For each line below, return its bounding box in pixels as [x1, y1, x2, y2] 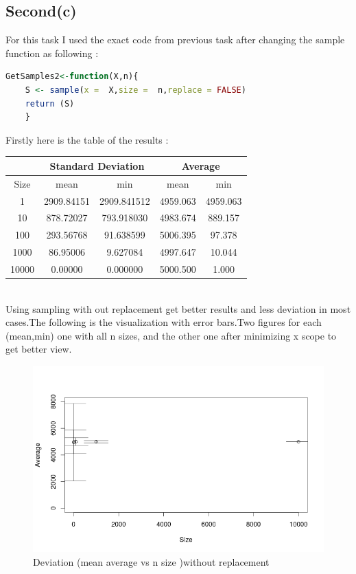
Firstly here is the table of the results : [5, 132, 169, 146]
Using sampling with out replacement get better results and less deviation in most [5, 301, 351, 316]
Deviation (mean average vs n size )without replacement [33, 555, 270, 569]
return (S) [25, 98, 75, 109]
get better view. [5, 342, 72, 356]
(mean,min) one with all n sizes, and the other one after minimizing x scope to [5, 328, 337, 342]
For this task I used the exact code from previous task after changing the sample [5, 32, 345, 47]
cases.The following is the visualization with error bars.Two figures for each [5, 315, 322, 329]
